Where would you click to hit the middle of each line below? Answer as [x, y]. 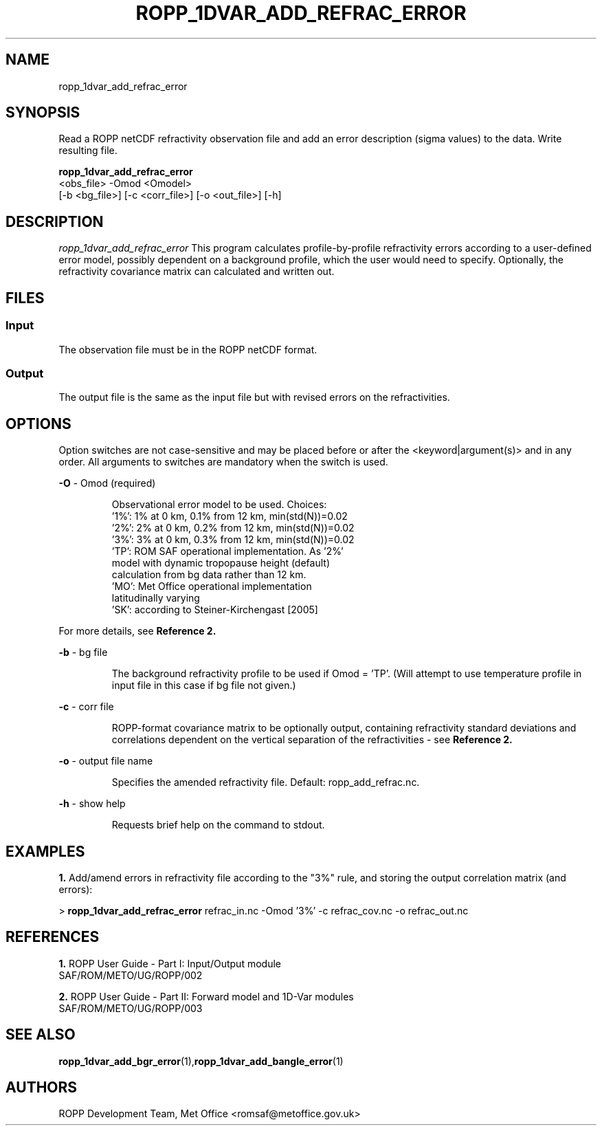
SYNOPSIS [43, 113]
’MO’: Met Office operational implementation [212, 586]
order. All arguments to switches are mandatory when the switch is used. [223, 462]
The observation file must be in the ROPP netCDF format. [188, 349]
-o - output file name [106, 761]
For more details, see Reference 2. [137, 631]
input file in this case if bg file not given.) [204, 685]
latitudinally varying [156, 598]
